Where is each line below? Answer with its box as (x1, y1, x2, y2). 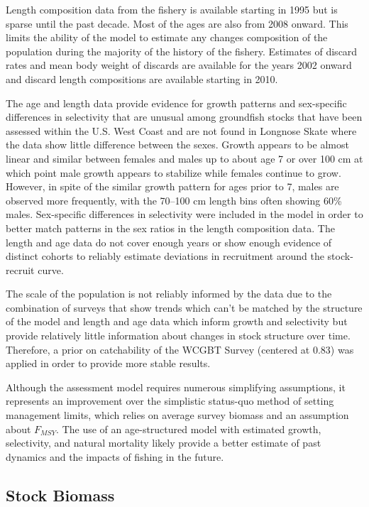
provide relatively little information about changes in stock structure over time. (6, 328, 351, 343)
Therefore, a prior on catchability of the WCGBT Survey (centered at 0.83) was (6, 342, 354, 356)
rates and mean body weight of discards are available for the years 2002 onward (6, 58, 352, 72)
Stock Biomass (6, 484, 115, 506)
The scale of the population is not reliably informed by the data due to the (6, 286, 332, 301)
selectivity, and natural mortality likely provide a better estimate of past (6, 435, 321, 450)
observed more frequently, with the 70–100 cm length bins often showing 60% (6, 192, 342, 207)
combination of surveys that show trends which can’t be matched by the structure (6, 300, 363, 315)
